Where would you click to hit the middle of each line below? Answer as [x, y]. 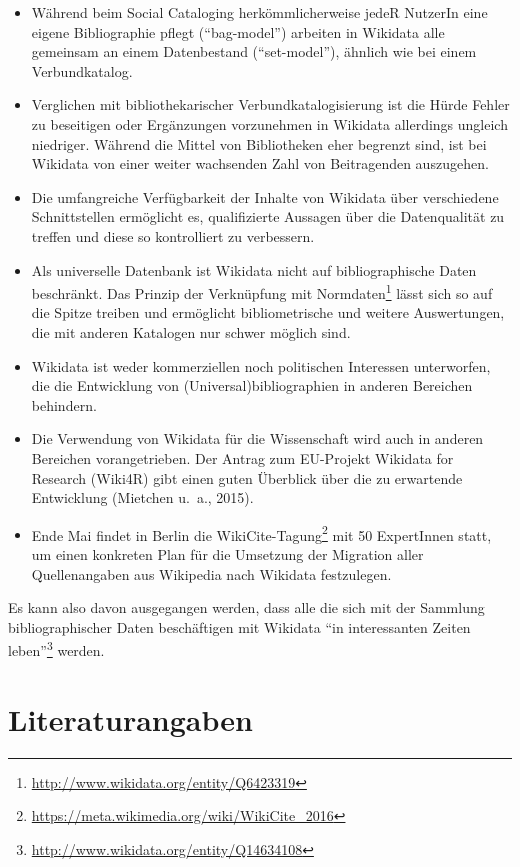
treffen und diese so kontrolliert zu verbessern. [173, 235]
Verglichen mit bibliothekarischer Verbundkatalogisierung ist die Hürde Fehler [270, 104]
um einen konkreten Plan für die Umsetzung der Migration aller [227, 553]
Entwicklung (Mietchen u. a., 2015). [142, 497]
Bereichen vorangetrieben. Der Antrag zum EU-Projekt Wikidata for [242, 457]
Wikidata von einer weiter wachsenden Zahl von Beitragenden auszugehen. [260, 163]
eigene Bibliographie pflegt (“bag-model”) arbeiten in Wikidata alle [238, 31]
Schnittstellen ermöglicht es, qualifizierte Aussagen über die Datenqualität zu [268, 216]
